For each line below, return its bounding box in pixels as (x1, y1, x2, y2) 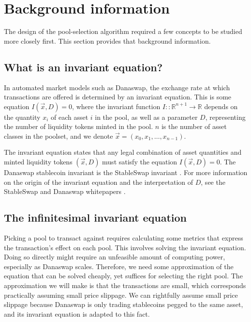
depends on (204, 101, 238, 111)
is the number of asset (161, 121, 227, 131)
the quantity (4, 112, 41, 122)
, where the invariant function (72, 101, 161, 111)
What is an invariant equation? (4, 59, 163, 74)
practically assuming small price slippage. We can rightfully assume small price (4, 290, 238, 300)
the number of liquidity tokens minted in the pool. (4, 121, 153, 131)
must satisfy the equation (102, 157, 177, 167)
